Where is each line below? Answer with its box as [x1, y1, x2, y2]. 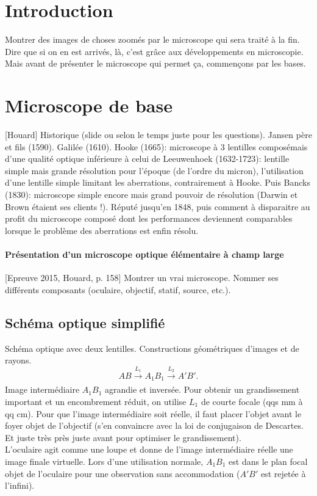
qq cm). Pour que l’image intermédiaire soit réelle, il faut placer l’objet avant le [5, 407, 302, 420]
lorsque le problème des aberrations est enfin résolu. [5, 224, 199, 236]
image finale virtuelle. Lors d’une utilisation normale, [5, 454, 204, 467]
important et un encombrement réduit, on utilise [5, 395, 187, 407]
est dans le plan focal [229, 454, 308, 467]
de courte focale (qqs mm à [201, 395, 303, 407]
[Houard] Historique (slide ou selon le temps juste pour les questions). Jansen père [5, 128, 312, 141]
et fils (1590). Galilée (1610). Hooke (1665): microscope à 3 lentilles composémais [5, 140, 308, 153]
